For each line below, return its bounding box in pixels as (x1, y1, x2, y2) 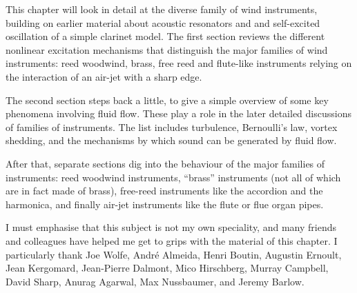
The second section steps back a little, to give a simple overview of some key (6, 92, 329, 107)
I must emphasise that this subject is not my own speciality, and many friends (6, 220, 336, 234)
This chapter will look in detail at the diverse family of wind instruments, (6, 2, 318, 16)
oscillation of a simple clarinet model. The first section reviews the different (6, 29, 325, 43)
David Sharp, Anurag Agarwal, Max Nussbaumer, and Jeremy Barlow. (6, 274, 305, 288)
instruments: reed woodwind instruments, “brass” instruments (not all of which (6, 170, 341, 184)
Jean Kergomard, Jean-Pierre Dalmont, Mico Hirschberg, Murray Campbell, (6, 261, 329, 275)
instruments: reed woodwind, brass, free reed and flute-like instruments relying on (6, 56, 352, 70)
